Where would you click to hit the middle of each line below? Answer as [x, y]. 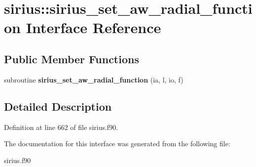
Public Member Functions [72, 59]
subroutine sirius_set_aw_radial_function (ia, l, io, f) [94, 79]
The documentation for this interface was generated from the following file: [117, 144]
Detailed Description [58, 106]
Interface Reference [93, 27]
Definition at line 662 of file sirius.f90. [61, 127]
